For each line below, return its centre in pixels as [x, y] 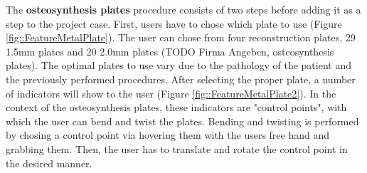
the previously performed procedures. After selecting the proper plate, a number [181, 79]
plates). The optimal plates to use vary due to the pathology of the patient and [179, 65]
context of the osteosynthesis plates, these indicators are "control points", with [176, 107]
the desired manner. [49, 163]
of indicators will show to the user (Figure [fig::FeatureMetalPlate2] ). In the [171, 93]
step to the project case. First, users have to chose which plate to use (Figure [174, 23]
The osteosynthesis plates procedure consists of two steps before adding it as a [183, 9]
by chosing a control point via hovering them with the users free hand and [168, 135]
